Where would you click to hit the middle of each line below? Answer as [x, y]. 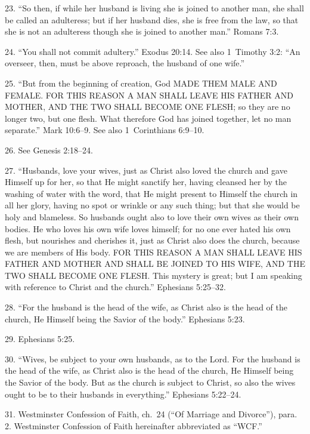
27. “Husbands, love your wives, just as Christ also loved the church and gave [146, 170]
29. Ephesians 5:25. [40, 339]
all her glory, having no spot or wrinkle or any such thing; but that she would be [152, 205]
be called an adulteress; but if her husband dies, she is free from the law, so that [152, 19]
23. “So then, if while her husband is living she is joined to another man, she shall [154, 8]
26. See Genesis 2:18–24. [49, 150]
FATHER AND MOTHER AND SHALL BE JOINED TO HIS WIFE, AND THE [155, 264]
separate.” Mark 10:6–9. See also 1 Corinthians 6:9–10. [105, 130]
